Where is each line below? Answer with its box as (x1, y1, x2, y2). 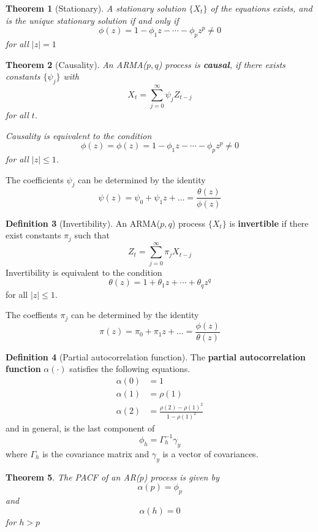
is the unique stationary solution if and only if (6, 13, 179, 26)
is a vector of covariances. (162, 447, 259, 460)
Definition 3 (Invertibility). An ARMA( (6, 216, 161, 229)
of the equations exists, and (210, 2, 312, 14)
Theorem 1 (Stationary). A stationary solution (6, 2, 186, 14)
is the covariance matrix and (42, 447, 150, 460)
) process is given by (143, 470, 219, 483)
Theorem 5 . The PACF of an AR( (6, 470, 140, 483)
